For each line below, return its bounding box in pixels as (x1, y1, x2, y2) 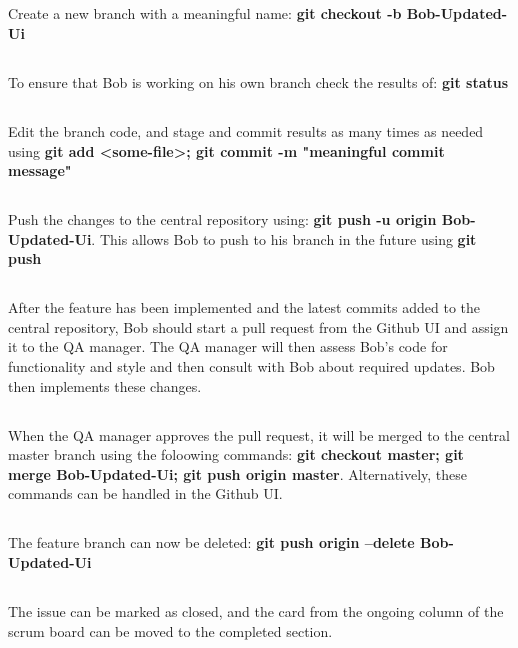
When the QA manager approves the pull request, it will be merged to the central (8, 424, 510, 445)
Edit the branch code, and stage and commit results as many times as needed (8, 120, 484, 141)
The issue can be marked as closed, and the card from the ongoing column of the (8, 601, 504, 621)
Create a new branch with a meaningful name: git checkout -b (8, 3, 402, 24)
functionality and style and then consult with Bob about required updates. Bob (8, 356, 495, 377)
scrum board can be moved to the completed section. (8, 620, 333, 641)
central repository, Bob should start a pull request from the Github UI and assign (8, 316, 509, 337)
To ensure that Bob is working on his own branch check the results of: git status (8, 71, 509, 92)
